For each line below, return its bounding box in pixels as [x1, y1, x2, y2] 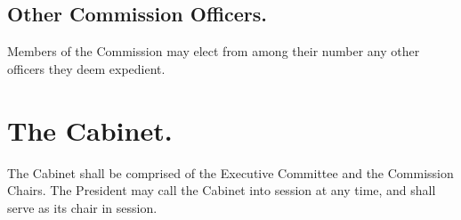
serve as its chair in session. [7, 198, 158, 216]
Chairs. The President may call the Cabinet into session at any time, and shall [7, 181, 436, 200]
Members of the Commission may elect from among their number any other [7, 42, 420, 61]
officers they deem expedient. [7, 59, 166, 77]
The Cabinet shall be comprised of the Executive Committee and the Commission [7, 163, 454, 182]
